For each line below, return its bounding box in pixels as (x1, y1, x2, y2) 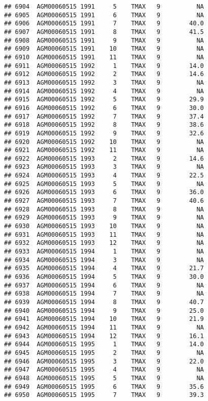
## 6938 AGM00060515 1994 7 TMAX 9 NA (4, 290, 204, 298)
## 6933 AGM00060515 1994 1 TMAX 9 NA (4, 248, 204, 256)
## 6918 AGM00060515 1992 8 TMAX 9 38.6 (4, 121, 204, 129)
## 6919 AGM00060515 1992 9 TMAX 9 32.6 (4, 129, 204, 137)
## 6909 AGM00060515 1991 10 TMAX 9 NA (4, 45, 204, 53)
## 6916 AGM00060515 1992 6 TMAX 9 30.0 (4, 104, 204, 112)
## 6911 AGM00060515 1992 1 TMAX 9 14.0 (4, 62, 204, 69)
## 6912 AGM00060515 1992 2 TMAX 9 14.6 (4, 70, 204, 78)
